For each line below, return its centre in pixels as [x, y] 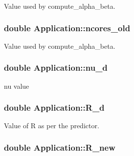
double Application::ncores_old [67, 28]
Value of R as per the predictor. [52, 126]
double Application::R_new [60, 147]
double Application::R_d [54, 107]
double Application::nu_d [56, 68]
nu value [17, 86]
